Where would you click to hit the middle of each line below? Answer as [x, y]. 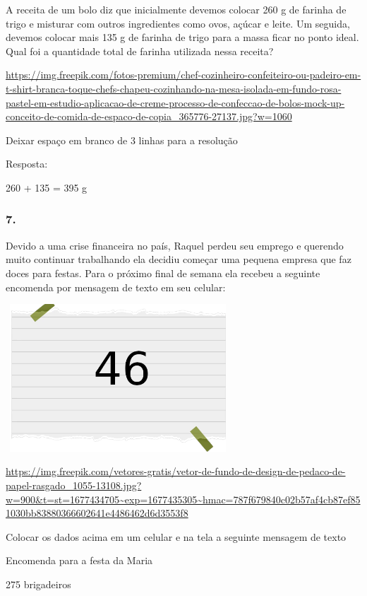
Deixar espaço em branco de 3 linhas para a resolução [122, 140]
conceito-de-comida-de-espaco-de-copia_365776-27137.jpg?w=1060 [149, 116]
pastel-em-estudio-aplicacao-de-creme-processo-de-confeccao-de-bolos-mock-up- [175, 102]
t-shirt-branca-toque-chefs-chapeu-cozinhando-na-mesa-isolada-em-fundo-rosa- [174, 88]
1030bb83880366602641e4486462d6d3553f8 [97, 513]
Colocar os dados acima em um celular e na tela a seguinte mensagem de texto [176, 536]
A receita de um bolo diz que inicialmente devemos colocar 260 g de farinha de [176, 9]
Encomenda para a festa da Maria [79, 560]
